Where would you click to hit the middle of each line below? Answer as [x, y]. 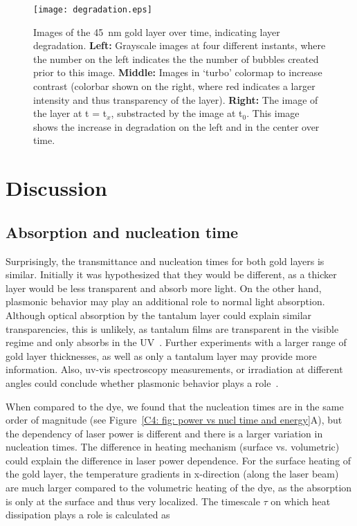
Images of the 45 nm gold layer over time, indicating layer [157, 31]
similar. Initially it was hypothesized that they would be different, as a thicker [171, 274]
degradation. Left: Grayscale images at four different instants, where [180, 45]
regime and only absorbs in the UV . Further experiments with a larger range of [176, 342]
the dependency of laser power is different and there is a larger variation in [164, 433]
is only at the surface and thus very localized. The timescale [133, 501]
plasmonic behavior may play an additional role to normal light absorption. [165, 301]
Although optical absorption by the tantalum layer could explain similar [159, 315]
